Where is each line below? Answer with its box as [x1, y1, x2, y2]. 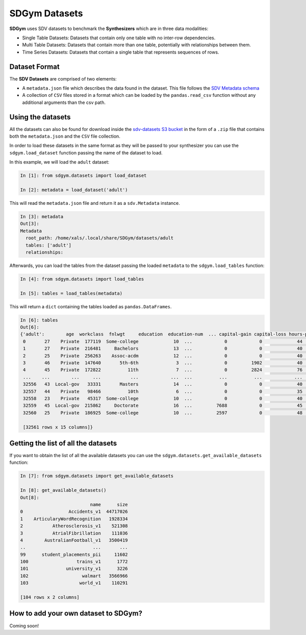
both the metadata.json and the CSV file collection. [9, 133, 121, 140]
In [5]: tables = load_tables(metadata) [20, 290, 122, 296]
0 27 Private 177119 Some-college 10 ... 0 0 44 [23, 338, 303, 344]
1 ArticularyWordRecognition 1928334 [20, 516, 128, 522]
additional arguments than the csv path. [22, 99, 106, 105]
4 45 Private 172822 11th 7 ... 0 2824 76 [23, 367, 303, 373]
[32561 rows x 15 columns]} [23, 424, 93, 430]
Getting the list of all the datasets [9, 439, 117, 447]
